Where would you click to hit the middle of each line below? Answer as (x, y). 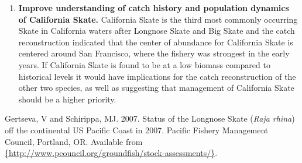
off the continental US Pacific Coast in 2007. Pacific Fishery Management (137, 130)
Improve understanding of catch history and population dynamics (154, 8)
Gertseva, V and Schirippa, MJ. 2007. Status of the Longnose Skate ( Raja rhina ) (150, 118)
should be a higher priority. (67, 99)
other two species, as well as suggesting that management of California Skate (156, 88)
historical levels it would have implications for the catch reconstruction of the (157, 76)
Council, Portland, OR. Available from (74, 141)
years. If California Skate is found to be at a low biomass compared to (144, 64)
